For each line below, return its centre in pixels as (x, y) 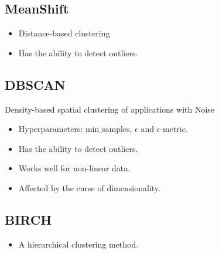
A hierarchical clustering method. (78, 244)
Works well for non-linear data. (74, 168)
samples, (117, 129)
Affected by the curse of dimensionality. (89, 187)
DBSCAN (35, 84)
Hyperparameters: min (59, 129)
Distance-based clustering (64, 33)
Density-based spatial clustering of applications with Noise (110, 109)
